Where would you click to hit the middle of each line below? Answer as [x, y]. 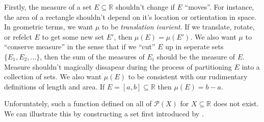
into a [251, 66]
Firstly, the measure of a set [48, 7]
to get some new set [73, 36]
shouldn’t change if [145, 7]
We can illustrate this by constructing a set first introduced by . [104, 113]
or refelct [18, 36]
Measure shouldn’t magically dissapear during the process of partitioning [118, 66]
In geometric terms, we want [49, 27]
